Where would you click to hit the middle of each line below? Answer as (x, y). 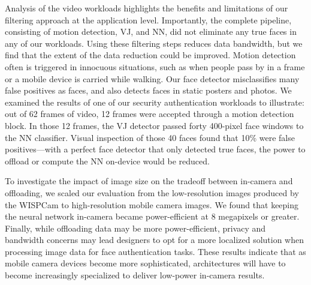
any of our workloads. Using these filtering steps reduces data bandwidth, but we (154, 43)
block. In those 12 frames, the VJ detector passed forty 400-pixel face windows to (154, 125)
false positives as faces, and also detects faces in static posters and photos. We (148, 90)
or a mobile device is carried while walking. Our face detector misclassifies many (152, 78)
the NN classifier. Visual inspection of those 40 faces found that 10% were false (150, 137)
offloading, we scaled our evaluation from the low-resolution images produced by (152, 192)
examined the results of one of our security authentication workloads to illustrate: (155, 102)
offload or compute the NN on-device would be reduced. (107, 160)
